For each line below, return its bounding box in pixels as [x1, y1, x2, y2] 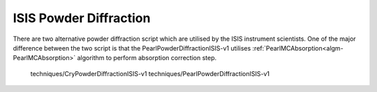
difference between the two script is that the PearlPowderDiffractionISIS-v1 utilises [13, 44, 251, 52]
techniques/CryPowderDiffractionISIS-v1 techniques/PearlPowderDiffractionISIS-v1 [30, 69, 270, 77]
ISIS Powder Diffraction [13, 10, 151, 26]
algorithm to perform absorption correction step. [77, 54, 216, 62]
